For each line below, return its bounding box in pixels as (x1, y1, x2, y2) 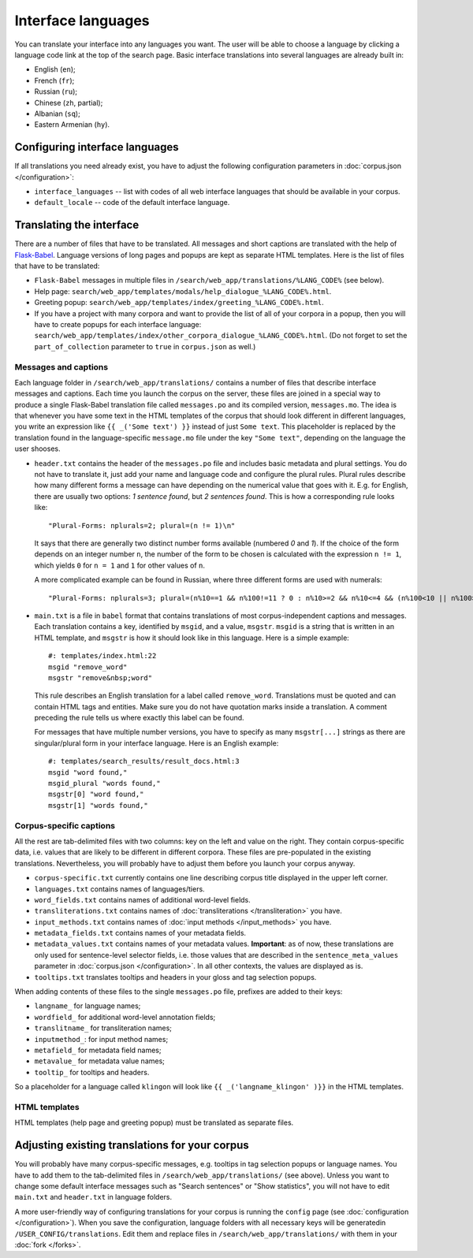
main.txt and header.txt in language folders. (14, 1193, 173, 1202)
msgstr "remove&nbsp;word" (48, 673, 153, 682)
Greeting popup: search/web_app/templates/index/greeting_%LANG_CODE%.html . (34, 298, 324, 307)
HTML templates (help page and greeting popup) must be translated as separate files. (14, 1118, 294, 1127)
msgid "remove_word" (48, 662, 128, 672)
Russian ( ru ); (34, 87, 78, 96)
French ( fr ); (34, 76, 75, 85)
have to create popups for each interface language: (34, 320, 202, 329)
